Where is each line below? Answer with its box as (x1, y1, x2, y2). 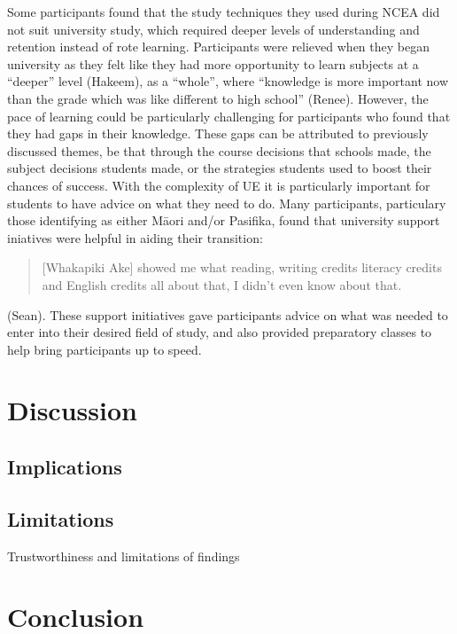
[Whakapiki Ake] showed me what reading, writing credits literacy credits (42, 258, 442, 277)
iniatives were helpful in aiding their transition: (7, 228, 263, 247)
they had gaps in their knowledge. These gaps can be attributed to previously (7, 124, 429, 143)
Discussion (7, 392, 137, 428)
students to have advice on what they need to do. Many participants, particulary (7, 193, 446, 212)
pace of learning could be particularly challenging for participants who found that (7, 106, 451, 125)
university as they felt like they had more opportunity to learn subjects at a (7, 54, 419, 73)
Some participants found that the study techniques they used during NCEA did (7, 3, 440, 20)
